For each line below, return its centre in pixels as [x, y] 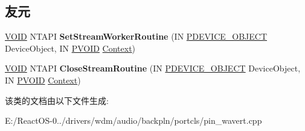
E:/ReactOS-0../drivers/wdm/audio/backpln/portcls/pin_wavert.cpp [133, 120]
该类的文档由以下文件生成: [57, 100]
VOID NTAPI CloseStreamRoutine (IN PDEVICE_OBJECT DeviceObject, [153, 68]
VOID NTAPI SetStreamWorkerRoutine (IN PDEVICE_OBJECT [136, 36]
